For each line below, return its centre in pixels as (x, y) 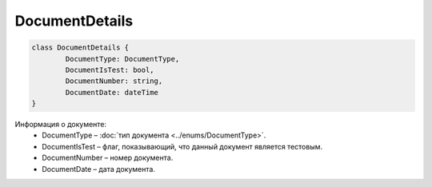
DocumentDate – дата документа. (99, 169)
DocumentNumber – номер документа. (108, 158)
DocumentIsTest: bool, (110, 70)
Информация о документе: (61, 125)
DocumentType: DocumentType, (122, 59)
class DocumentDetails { (80, 48)
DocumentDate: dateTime (112, 92)
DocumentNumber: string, (114, 81)
